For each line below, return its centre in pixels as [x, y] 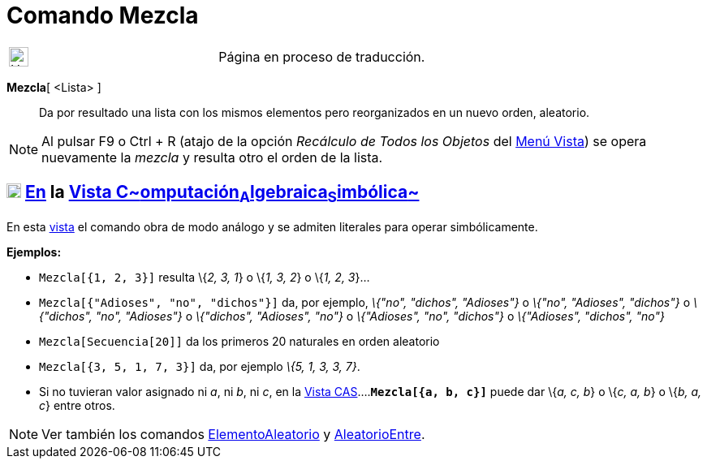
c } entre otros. [77, 405]
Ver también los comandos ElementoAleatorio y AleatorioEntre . [233, 434]
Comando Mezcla [103, 15]
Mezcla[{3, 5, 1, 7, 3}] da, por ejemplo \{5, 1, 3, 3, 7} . [200, 366]
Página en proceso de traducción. [322, 56]
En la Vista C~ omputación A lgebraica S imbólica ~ [222, 194]
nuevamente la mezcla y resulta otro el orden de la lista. [212, 157]
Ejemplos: [34, 252]
